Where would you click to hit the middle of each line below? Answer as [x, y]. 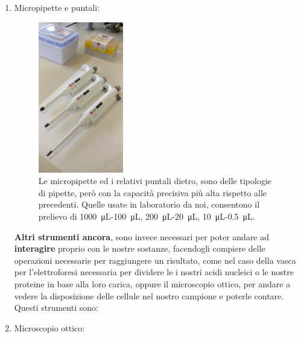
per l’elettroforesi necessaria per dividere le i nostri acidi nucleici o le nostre [154, 272]
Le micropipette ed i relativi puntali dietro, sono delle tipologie [155, 181]
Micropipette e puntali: [57, 7]
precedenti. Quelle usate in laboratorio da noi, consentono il [149, 204]
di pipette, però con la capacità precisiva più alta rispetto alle [153, 192]
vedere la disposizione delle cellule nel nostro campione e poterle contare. [149, 295]
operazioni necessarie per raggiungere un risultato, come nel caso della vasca [155, 260]
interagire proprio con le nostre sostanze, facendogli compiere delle [140, 248]
